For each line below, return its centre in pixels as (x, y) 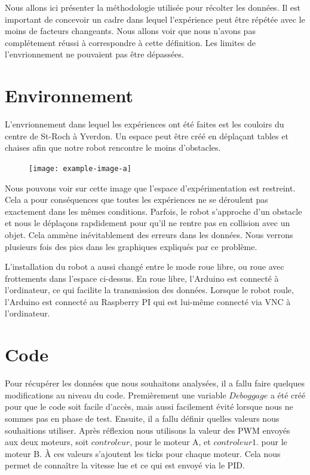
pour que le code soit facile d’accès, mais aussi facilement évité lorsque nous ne (149, 407)
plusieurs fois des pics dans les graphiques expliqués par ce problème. (131, 246)
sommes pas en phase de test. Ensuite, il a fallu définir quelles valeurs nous (142, 418)
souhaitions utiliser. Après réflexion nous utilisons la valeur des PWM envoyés (148, 430)
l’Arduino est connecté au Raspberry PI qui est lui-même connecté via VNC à (148, 301)
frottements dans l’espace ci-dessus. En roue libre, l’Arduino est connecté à (142, 278)
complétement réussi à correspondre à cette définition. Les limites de (130, 42)
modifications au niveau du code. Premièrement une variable (116, 395)
